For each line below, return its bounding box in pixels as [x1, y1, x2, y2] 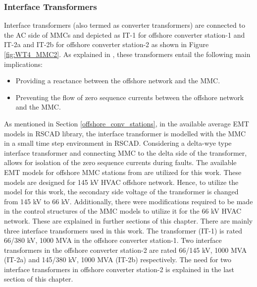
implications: [4, 58, 43, 69]
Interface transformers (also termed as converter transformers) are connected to [4, 20, 245, 30]
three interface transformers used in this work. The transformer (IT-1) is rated [4, 225, 243, 235]
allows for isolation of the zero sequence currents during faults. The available [4, 157, 237, 168]
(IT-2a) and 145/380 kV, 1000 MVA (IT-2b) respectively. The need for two [4, 254, 232, 265]
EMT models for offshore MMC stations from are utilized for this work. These [4, 167, 242, 177]
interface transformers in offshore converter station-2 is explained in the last [4, 264, 235, 274]
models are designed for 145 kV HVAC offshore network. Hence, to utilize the [4, 176, 239, 187]
